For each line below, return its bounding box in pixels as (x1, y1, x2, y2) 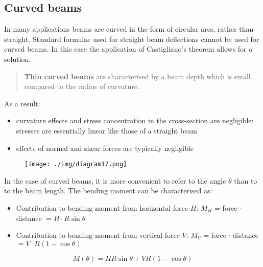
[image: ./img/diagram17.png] (25, 161, 127, 168)
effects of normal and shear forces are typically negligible (16, 142, 194, 153)
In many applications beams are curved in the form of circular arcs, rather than (4, 24, 254, 34)
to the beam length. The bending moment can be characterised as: (4, 185, 212, 196)
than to (234, 175, 257, 186)
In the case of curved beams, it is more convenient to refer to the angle (4, 175, 226, 186)
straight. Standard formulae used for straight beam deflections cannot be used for (4, 33, 259, 44)
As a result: (4, 98, 40, 108)
